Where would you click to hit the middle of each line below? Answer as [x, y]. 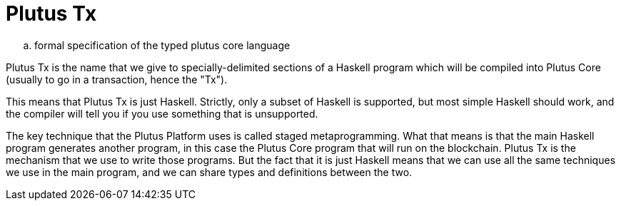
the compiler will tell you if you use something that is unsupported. [162, 113]
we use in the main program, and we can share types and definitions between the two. [209, 172]
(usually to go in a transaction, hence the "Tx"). [117, 79]
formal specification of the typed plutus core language [162, 45]
